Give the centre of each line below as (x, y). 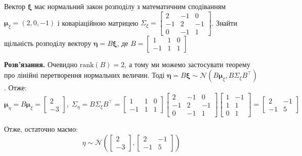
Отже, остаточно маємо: (41, 128)
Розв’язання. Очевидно (41, 64)
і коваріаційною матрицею (98, 22)
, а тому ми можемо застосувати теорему (187, 64)
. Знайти (224, 22)
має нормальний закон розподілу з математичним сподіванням (130, 6)
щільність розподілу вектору (48, 43)
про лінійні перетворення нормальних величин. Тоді (84, 75)
